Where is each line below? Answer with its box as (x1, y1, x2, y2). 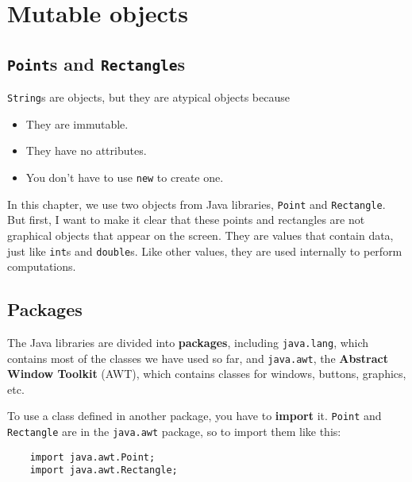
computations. (7, 258, 76, 275)
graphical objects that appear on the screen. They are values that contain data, (7, 226, 394, 243)
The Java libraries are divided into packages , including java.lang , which (7, 334, 369, 350)
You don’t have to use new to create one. (25, 169, 224, 185)
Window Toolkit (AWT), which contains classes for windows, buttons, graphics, (7, 365, 406, 382)
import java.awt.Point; (29, 451, 156, 463)
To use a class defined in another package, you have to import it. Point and (7, 407, 382, 424)
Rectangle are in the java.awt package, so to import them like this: (7, 423, 341, 440)
